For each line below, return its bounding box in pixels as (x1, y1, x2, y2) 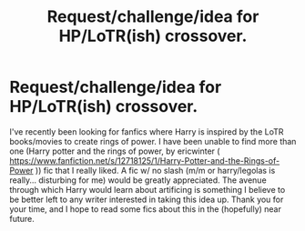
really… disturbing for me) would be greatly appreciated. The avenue (9, 175, 267, 186)
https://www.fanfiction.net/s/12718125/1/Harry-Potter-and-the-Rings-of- (9, 155, 280, 166)
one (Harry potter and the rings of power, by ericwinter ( (9, 146, 220, 156)
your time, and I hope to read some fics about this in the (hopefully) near (9, 203, 282, 215)
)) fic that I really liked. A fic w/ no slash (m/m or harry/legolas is (35, 165, 276, 176)
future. (9, 213, 35, 224)
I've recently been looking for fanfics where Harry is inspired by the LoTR (9, 126, 284, 137)
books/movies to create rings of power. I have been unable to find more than (9, 136, 297, 146)
